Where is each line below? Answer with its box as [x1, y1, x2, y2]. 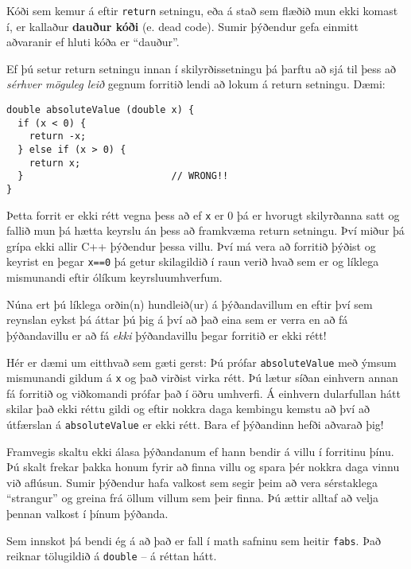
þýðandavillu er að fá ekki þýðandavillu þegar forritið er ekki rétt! [6, 326, 327, 343]
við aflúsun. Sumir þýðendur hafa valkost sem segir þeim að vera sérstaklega [6, 474, 378, 490]
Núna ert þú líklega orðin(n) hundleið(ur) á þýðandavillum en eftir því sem [6, 295, 373, 312]
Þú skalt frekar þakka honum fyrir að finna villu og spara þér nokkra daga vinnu [6, 458, 400, 475]
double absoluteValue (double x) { [6, 104, 195, 116]
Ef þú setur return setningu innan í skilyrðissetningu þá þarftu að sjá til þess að [6, 60, 396, 76]
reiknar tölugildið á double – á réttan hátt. [6, 548, 217, 564]
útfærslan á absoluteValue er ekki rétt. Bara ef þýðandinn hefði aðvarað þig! [6, 416, 384, 432]
